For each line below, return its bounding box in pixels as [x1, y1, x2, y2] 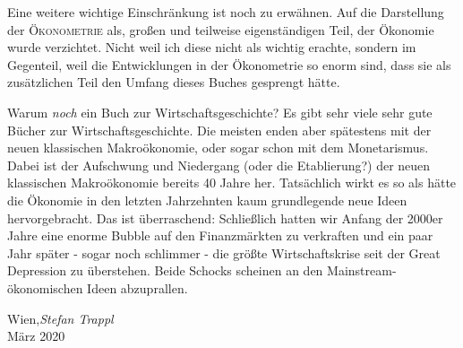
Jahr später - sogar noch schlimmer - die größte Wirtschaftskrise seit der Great [7, 243, 441, 262]
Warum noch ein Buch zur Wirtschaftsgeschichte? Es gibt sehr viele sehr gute [7, 102, 433, 121]
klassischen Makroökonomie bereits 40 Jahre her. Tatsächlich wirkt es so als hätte [7, 173, 457, 192]
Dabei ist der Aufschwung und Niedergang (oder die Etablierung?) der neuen [7, 155, 431, 174]
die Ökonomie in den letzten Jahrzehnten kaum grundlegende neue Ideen [7, 190, 407, 209]
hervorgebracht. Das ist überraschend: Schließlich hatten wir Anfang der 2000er [7, 208, 443, 227]
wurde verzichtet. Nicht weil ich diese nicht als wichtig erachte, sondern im [7, 38, 416, 57]
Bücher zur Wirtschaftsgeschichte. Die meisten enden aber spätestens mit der [7, 120, 432, 139]
